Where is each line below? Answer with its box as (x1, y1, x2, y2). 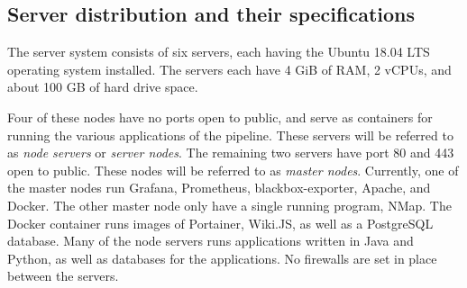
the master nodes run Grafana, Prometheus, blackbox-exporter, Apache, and (7, 178, 431, 197)
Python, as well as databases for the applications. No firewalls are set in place (7, 248, 437, 267)
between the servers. (7, 266, 119, 285)
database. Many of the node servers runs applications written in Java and (7, 231, 414, 250)
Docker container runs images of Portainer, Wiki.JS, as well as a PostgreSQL (7, 213, 434, 232)
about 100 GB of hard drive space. (7, 77, 198, 96)
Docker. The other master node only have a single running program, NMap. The (7, 195, 452, 214)
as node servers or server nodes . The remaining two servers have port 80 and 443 (7, 143, 454, 162)
